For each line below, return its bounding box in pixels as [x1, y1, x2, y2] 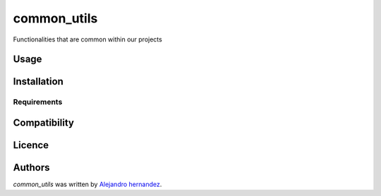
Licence [13, 139, 49, 151]
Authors [13, 162, 50, 174]
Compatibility [13, 117, 74, 129]
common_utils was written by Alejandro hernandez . [13, 180, 162, 189]
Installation [13, 76, 64, 88]
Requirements [13, 97, 63, 107]
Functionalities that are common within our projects [13, 35, 162, 44]
